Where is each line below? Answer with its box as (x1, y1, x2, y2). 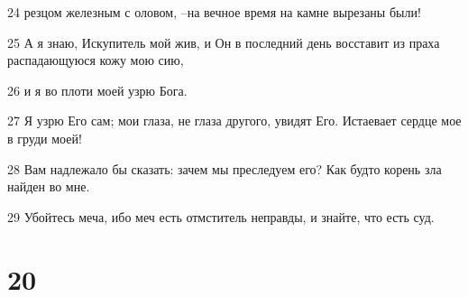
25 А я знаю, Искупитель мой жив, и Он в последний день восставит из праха (7, 32, 440, 51)
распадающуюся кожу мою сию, (7, 51, 184, 70)
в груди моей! (7, 128, 82, 147)
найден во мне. (7, 177, 90, 196)
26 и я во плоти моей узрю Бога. (7, 80, 188, 99)
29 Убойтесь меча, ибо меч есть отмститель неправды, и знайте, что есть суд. (7, 207, 435, 226)
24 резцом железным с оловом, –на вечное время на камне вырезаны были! (7, 3, 421, 21)
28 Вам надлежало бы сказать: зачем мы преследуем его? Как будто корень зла (7, 159, 442, 178)
